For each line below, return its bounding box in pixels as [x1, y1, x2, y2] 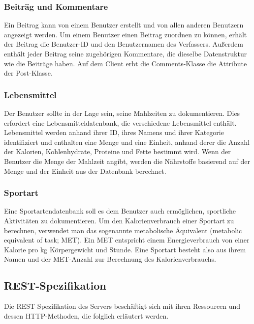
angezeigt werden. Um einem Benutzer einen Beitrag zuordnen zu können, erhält [4, 29, 247, 39]
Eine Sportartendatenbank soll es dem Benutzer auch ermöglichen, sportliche [4, 206, 236, 216]
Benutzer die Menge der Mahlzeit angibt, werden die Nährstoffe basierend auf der [4, 156, 250, 166]
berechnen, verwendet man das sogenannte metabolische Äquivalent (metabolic [4, 225, 242, 235]
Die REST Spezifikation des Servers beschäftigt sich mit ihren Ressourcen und [4, 301, 241, 311]
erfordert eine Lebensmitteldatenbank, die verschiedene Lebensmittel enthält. [4, 117, 237, 128]
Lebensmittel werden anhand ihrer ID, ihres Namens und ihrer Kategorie [4, 127, 224, 137]
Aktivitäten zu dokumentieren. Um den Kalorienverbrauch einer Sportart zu [4, 215, 234, 225]
